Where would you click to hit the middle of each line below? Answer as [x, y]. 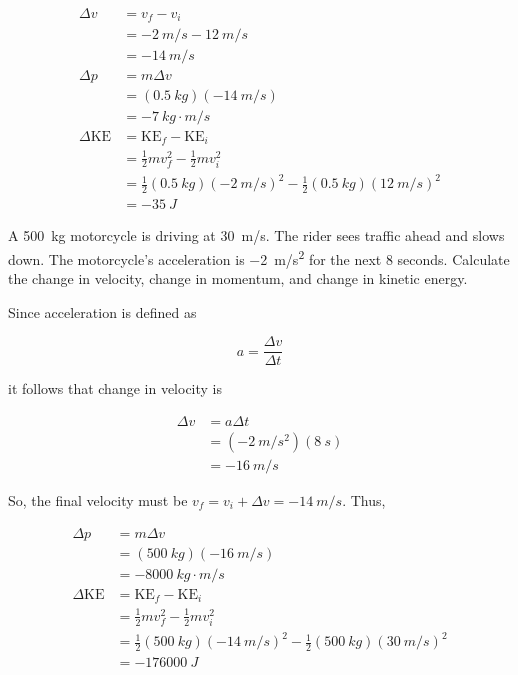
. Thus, [364, 500]
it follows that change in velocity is [115, 388]
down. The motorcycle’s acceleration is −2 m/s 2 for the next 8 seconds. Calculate [259, 257]
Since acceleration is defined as [102, 311]
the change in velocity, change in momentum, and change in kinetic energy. [238, 278]
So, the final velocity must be [98, 500]
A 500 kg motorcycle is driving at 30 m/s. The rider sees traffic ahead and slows [256, 235]
